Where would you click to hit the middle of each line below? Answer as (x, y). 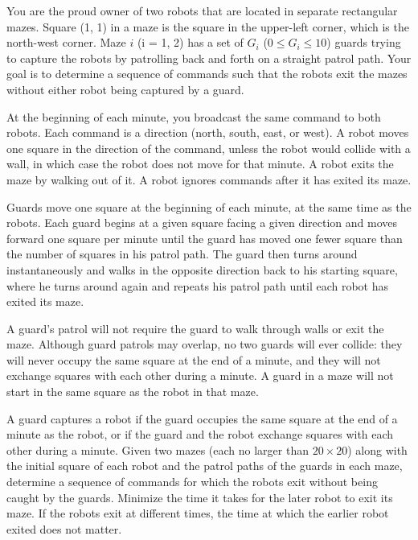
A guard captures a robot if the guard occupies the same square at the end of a (202, 418)
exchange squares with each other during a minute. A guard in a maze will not (200, 375)
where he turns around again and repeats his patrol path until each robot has (198, 285)
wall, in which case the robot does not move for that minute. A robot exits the (200, 164)
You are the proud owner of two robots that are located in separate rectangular (202, 10)
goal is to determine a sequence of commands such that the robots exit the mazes (207, 74)
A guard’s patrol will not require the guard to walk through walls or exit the (195, 328)
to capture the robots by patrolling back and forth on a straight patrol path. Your (209, 58)
